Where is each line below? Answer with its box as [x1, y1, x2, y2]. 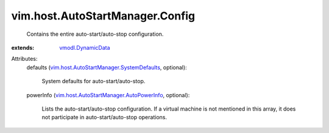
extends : [11, 44, 35, 51]
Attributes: [11, 55, 38, 63]
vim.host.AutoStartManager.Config [11, 9, 196, 22]
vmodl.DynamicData [59, 44, 110, 51]
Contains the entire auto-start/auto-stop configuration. [26, 30, 164, 38]
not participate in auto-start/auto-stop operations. [41, 114, 168, 121]
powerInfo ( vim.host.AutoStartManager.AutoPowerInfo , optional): [26, 91, 190, 98]
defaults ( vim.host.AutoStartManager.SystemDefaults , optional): [26, 64, 187, 71]
